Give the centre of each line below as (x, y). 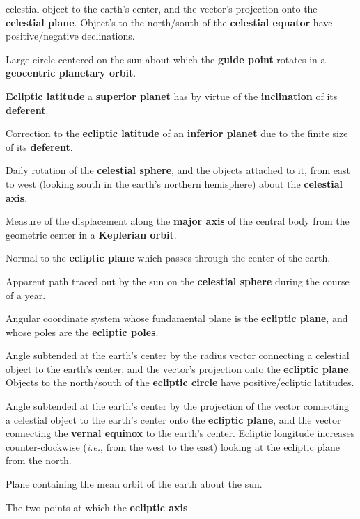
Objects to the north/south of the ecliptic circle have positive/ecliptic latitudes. (180, 382)
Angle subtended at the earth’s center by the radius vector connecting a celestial (178, 355)
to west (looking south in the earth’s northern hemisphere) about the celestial (174, 183)
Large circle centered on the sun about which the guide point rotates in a (166, 59)
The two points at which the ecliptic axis (97, 507)
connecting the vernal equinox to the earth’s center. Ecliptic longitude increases (180, 433)
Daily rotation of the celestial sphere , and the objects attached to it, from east (178, 170)
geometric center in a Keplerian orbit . (91, 234)
